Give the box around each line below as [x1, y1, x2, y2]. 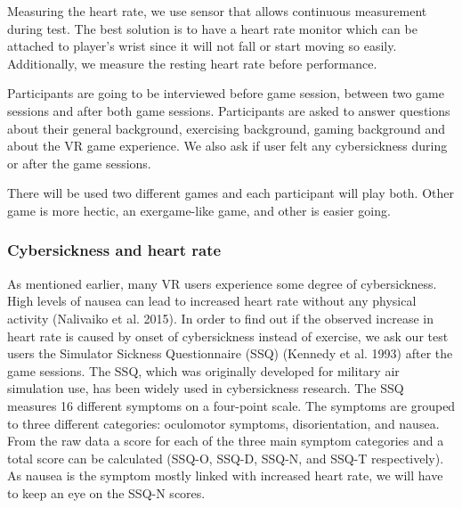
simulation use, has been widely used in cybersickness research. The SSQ [7, 379, 404, 397]
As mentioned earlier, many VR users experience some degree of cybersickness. [7, 274, 437, 292]
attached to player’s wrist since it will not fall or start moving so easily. [7, 37, 397, 55]
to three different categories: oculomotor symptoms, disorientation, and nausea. [7, 414, 440, 432]
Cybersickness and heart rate [7, 239, 222, 261]
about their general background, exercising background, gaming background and [7, 119, 445, 137]
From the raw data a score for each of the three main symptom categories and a [7, 431, 444, 450]
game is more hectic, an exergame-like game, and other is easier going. [7, 201, 391, 219]
